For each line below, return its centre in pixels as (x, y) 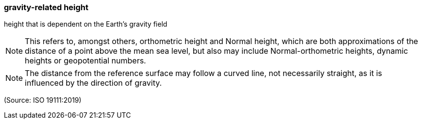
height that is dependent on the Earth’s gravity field (86, 24)
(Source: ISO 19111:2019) (43, 100)
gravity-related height (46, 7)
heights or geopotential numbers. (85, 61)
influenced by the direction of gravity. (93, 83)
